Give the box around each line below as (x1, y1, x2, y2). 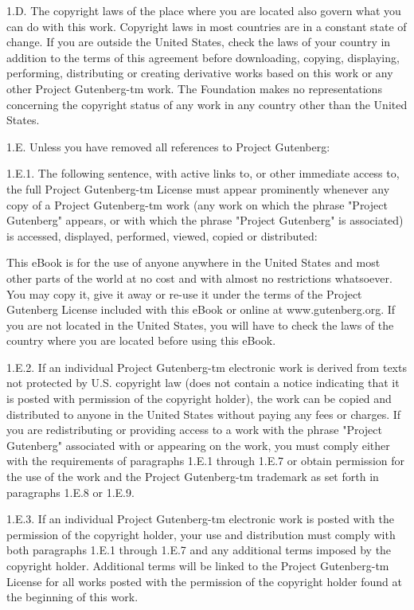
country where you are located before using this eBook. (6, 332, 276, 349)
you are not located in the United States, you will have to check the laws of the (6, 316, 394, 333)
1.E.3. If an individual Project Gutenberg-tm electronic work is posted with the (6, 510, 394, 527)
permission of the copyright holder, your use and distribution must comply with (6, 526, 396, 542)
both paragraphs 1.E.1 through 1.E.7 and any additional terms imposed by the (6, 542, 392, 558)
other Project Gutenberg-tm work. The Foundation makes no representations (6, 80, 382, 96)
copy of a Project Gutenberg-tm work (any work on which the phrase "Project (6, 196, 388, 213)
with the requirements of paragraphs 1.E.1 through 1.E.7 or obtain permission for (6, 452, 405, 469)
